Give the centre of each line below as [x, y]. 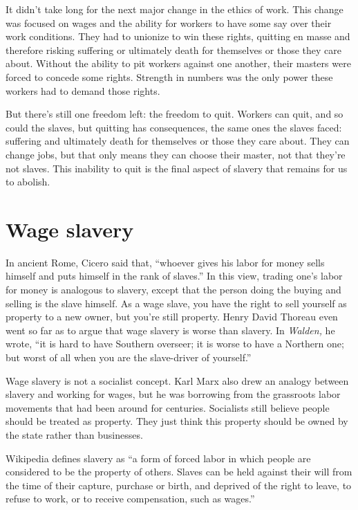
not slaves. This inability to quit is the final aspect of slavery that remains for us [177, 168]
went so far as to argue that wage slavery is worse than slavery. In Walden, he [170, 330]
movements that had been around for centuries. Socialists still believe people [168, 407]
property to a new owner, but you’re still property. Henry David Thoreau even [172, 317]
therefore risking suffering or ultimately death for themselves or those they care [174, 49]
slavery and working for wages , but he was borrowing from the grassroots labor [173, 394]
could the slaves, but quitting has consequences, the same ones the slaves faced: [174, 127]
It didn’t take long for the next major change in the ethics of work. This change [175, 9]
